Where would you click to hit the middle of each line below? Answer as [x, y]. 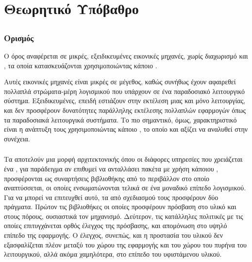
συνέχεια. [17, 138]
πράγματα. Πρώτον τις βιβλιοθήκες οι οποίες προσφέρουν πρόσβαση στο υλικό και [120, 207]
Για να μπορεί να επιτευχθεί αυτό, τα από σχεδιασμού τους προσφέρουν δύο [111, 197]
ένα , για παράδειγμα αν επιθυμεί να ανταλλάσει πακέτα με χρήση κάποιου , [111, 168]
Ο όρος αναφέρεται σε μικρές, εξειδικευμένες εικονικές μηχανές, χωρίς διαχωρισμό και [126, 56]
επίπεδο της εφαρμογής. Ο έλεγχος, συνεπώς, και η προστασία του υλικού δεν [114, 235]
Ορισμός [19, 38]
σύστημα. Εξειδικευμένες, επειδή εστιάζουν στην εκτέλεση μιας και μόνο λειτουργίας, [125, 100]
